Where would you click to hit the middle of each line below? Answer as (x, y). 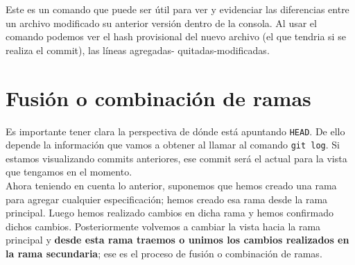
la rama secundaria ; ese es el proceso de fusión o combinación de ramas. (164, 253)
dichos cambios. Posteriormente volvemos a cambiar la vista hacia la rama (163, 226)
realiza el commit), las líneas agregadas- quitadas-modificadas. (138, 50)
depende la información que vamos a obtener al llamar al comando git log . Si (173, 145)
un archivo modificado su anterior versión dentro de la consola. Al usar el (161, 23)
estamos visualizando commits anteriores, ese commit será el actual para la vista (176, 158)
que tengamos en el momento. (69, 172)
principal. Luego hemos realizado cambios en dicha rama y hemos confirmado (170, 213)
